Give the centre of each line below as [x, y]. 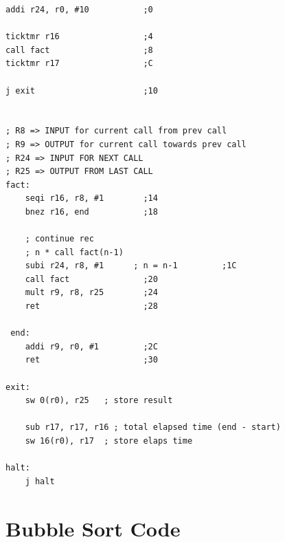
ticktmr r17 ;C [79, 64]
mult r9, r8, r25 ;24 [91, 293]
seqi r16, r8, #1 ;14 [91, 198]
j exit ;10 [82, 90]
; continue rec [59, 239]
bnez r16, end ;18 [91, 212]
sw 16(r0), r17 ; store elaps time [109, 441]
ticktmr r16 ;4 [79, 37]
